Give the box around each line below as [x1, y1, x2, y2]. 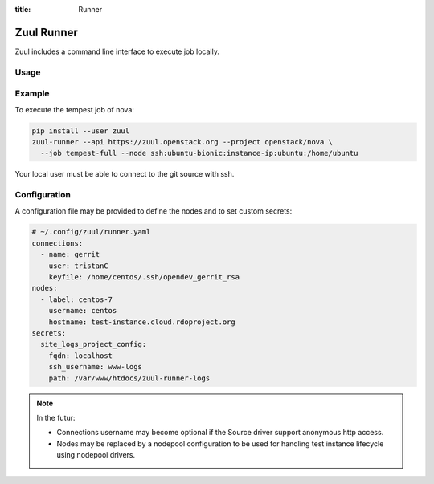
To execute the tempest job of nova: [14, 104, 134, 114]
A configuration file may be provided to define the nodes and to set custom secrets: [14, 205, 293, 216]
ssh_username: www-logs [48, 362, 142, 372]
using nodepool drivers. [56, 450, 136, 460]
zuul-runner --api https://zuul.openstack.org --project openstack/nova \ [31, 137, 334, 146]
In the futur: [36, 413, 76, 422]
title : [14, 5, 31, 14]
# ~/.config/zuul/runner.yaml [31, 227, 151, 237]
